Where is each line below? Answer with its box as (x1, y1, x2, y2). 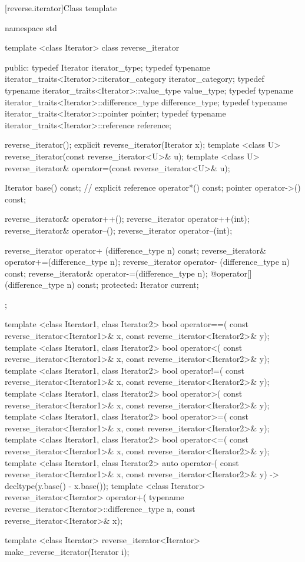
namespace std (5, 21, 57, 34)
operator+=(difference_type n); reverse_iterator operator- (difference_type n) (5, 255, 290, 268)
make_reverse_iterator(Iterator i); (5, 545, 130, 557)
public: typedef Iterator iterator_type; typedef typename (5, 61, 210, 73)
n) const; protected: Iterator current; (67, 278, 199, 291)
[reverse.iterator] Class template (5, 2, 117, 14)
